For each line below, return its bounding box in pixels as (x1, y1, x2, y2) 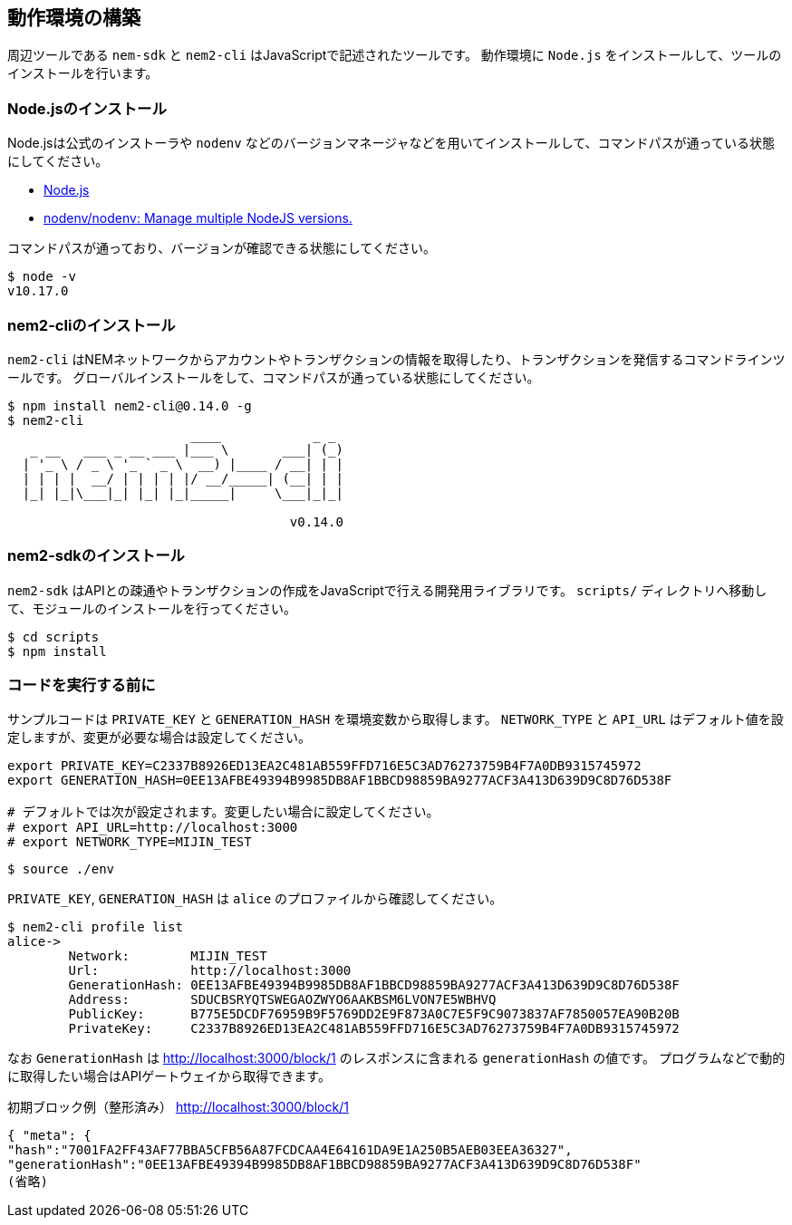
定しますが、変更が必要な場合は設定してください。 (7, 729, 311, 746)
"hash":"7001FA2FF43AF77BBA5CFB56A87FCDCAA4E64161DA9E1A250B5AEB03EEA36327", (7, 1143, 573, 1158)
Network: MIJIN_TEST (68, 949, 267, 964)
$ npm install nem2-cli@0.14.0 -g (7, 398, 252, 413)
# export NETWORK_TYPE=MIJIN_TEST (7, 834, 252, 850)
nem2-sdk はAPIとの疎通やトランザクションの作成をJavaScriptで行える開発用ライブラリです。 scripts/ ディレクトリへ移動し (7, 582, 768, 598)
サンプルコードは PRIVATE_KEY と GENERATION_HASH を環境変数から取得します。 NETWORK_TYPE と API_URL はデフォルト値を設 (7, 711, 784, 728)
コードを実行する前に (7, 676, 156, 695)
